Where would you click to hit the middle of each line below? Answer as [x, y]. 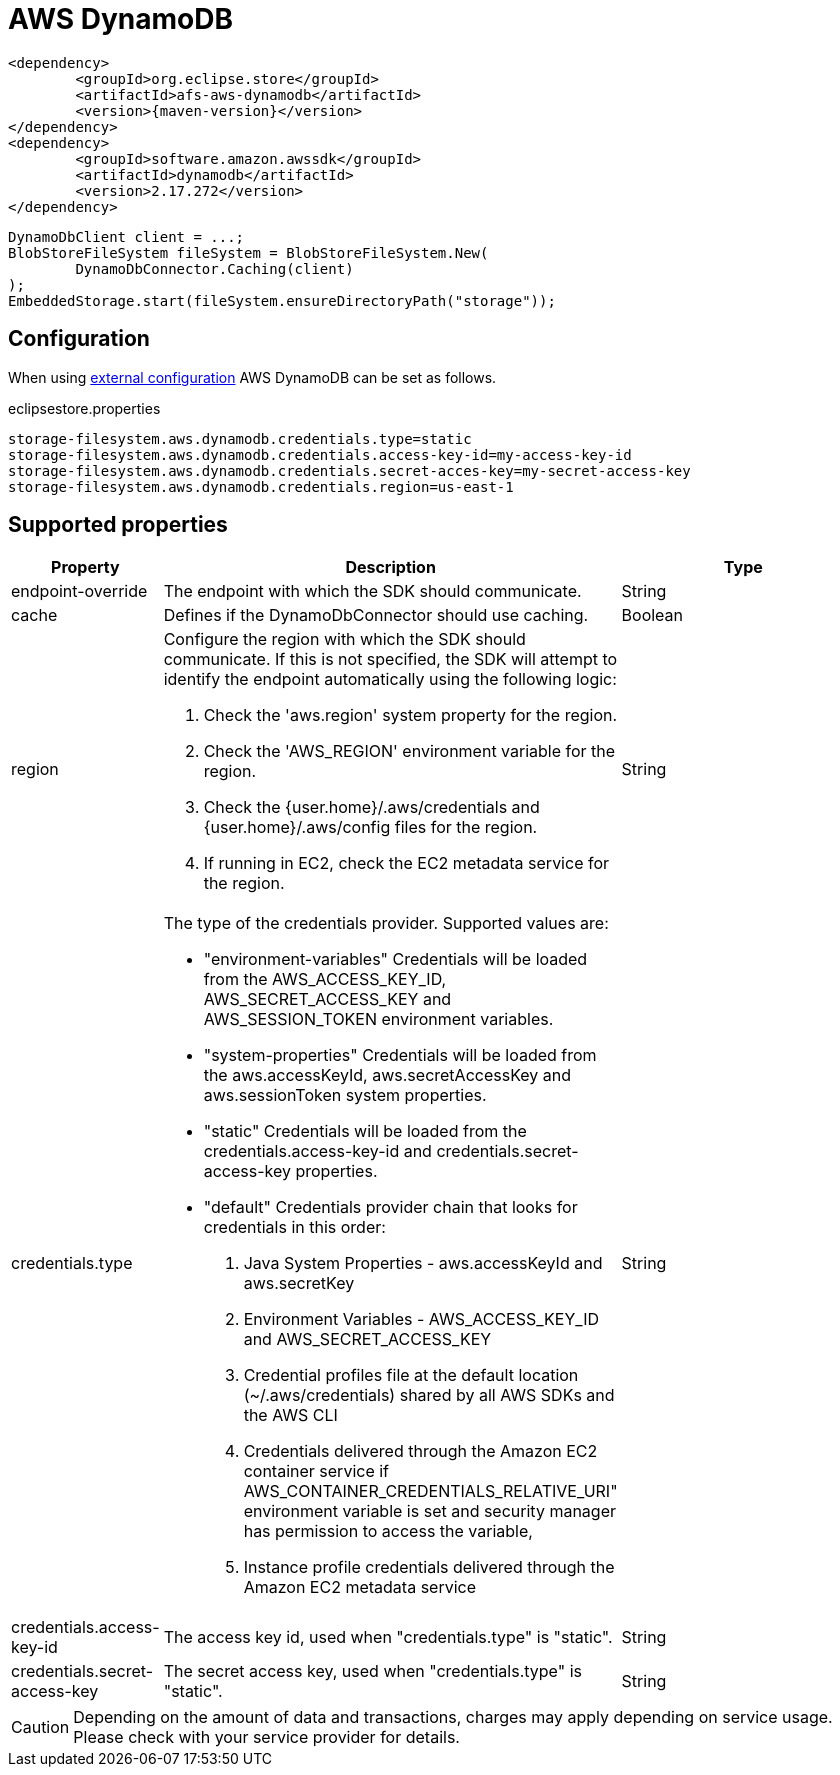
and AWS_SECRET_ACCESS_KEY [367, 1339]
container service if [316, 1471]
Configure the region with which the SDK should [344, 639]
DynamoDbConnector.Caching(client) [214, 268]
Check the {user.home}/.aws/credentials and [371, 807]
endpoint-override [79, 591]
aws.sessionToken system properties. [345, 1095]
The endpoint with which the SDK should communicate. [372, 591]
